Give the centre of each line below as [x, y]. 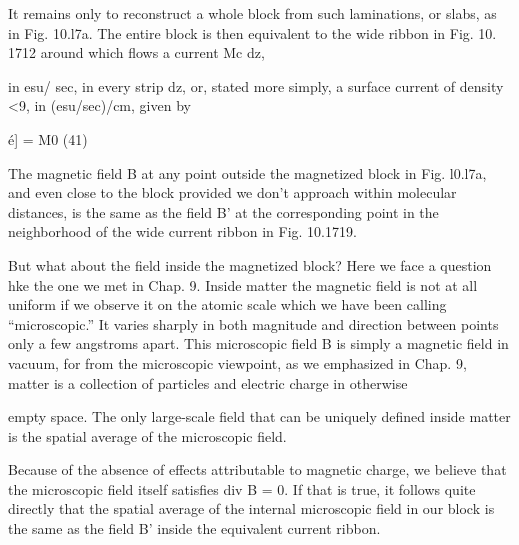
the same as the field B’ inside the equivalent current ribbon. [194, 528]
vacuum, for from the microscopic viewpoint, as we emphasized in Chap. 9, [237, 362]
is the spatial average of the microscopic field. [147, 435]
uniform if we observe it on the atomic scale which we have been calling [227, 304]
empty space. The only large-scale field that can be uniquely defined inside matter [259, 416]
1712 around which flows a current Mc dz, [136, 52]
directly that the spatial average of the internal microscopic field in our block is [251, 508]
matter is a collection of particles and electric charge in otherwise [208, 382]
